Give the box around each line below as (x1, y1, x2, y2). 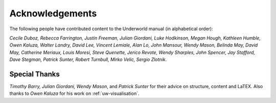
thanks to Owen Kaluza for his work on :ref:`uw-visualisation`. (9, 90, 140, 97)
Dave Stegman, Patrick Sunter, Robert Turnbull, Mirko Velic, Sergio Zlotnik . (9, 56, 167, 63)
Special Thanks (9, 70, 60, 78)
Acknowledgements (9, 8, 97, 19)
